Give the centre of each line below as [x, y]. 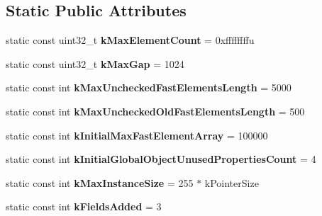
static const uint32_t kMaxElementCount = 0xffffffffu [130, 40]
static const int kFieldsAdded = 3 [84, 206]
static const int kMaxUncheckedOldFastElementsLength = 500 [155, 111]
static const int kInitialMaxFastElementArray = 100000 [137, 135]
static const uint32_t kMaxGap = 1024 [95, 63]
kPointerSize [232, 182]
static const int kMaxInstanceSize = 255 [100, 182]
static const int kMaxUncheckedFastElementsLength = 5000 [149, 87]
